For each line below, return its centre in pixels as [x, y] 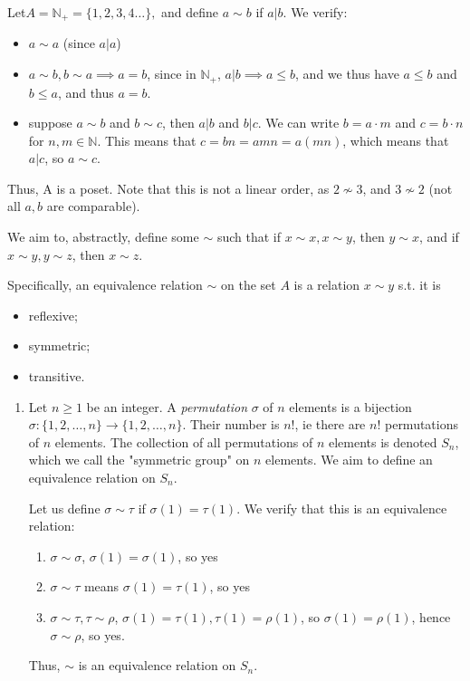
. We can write [298, 123]
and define [190, 12]
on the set [249, 285]
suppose [50, 123]
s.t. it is [419, 285]
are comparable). [93, 206]
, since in [172, 74]
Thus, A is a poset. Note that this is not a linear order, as [168, 188]
